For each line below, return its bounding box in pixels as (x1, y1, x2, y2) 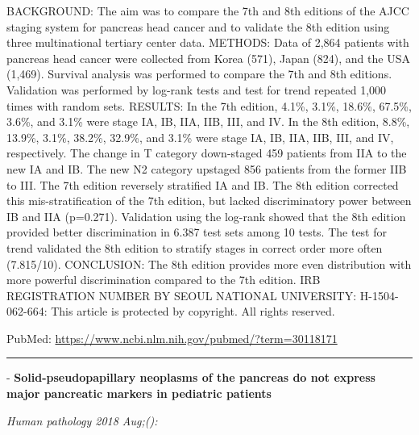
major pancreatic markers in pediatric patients (6, 385, 272, 402)
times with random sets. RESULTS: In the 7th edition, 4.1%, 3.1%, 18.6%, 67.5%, (6, 97, 412, 114)
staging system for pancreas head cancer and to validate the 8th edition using (6, 18, 390, 35)
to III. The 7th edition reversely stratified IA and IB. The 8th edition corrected (6, 176, 399, 193)
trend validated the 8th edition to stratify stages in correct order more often (6, 239, 383, 256)
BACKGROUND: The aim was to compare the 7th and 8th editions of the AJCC (6, 2, 409, 19)
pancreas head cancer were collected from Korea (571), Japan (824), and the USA (6, 49, 410, 66)
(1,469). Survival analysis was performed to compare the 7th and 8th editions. (6, 65, 392, 82)
